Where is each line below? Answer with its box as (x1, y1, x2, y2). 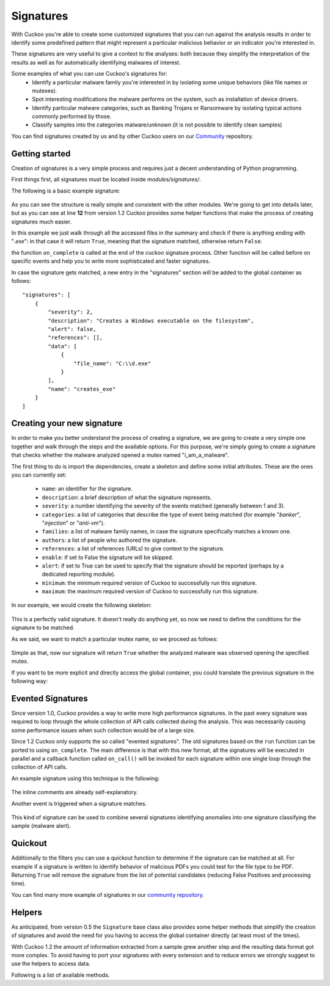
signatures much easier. (11, 217, 72, 225)
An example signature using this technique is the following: (11, 775, 160, 782)
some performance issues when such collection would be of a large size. (11, 726, 196, 734)
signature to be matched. (11, 624, 75, 632)
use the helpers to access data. (11, 960, 91, 968)
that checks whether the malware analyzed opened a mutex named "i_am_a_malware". (11, 451, 229, 459)
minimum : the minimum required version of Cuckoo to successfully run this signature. (42, 579, 257, 586)
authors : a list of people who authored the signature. (42, 536, 177, 544)
